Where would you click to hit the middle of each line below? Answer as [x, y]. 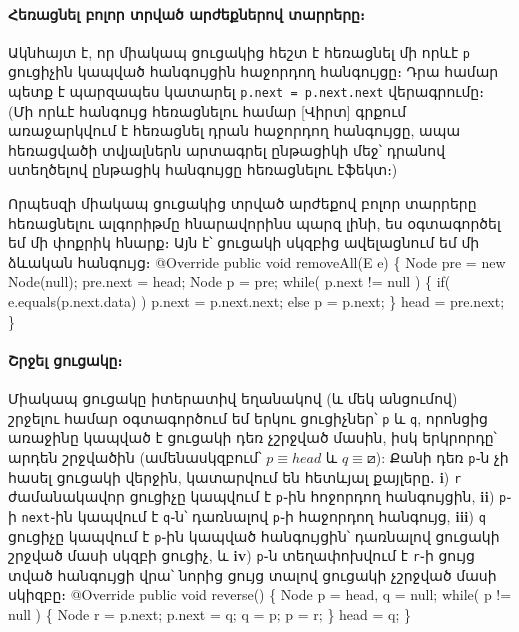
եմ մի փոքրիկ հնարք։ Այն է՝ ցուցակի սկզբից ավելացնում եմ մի [244, 242]
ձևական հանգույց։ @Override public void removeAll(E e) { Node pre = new [257, 261]
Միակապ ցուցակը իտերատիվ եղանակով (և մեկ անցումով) [233, 398]
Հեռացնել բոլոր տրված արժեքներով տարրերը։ [186, 13]
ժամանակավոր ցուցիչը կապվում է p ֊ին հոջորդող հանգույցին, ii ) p [257, 496]
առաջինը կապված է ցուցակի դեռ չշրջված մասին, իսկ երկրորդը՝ [252, 437]
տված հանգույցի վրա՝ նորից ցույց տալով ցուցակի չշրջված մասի [252, 574]
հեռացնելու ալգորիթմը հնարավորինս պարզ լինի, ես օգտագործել [254, 222]
